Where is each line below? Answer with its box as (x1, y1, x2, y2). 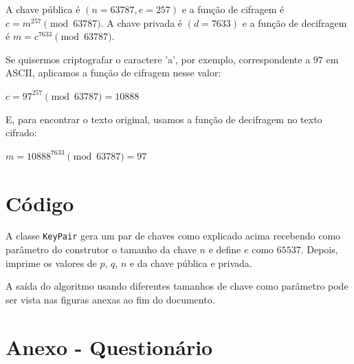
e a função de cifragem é (181, 2, 285, 16)
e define (208, 242, 241, 257)
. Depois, (300, 242, 338, 257)
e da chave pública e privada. (129, 255, 252, 270)
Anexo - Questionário (5, 332, 213, 361)
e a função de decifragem (242, 15, 347, 30)
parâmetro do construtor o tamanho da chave (5, 242, 197, 257)
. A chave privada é (100, 15, 183, 30)
